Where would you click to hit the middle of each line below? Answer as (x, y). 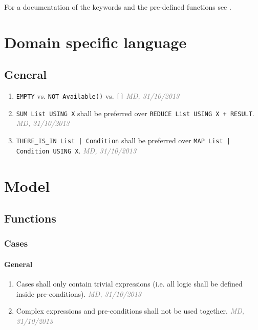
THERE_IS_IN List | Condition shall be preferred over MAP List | (123, 140)
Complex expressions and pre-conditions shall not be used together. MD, (130, 311)
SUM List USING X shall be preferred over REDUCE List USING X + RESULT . (135, 113)
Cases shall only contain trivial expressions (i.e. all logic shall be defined (129, 284)
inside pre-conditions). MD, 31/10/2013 (79, 293)
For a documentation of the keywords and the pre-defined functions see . (118, 7)
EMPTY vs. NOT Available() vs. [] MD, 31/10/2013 (98, 96)
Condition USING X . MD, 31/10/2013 (76, 150)
